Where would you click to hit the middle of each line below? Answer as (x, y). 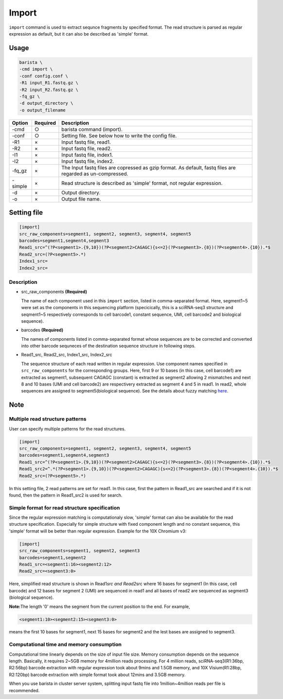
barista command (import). (92, 129)
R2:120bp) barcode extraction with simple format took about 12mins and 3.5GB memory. (97, 675)
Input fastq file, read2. (87, 148)
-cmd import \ (36, 69)
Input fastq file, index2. (88, 161)
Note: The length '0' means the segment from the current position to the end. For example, (100, 607)
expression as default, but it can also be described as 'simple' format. (79, 34)
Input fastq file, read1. (86, 142)
